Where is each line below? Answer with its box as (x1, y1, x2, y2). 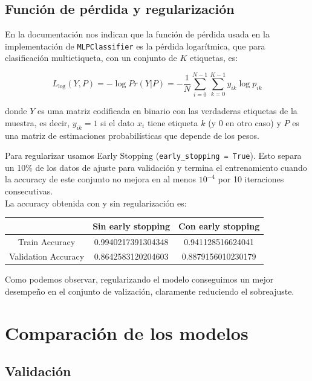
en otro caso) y (226, 116, 281, 129)
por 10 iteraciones (218, 173, 284, 185)
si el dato (100, 116, 135, 129)
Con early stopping (178, 219, 260, 232)
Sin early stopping (93, 219, 171, 232)
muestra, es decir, (5, 116, 70, 129)
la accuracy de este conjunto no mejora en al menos (5, 173, 196, 185)
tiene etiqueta (147, 116, 198, 129)
